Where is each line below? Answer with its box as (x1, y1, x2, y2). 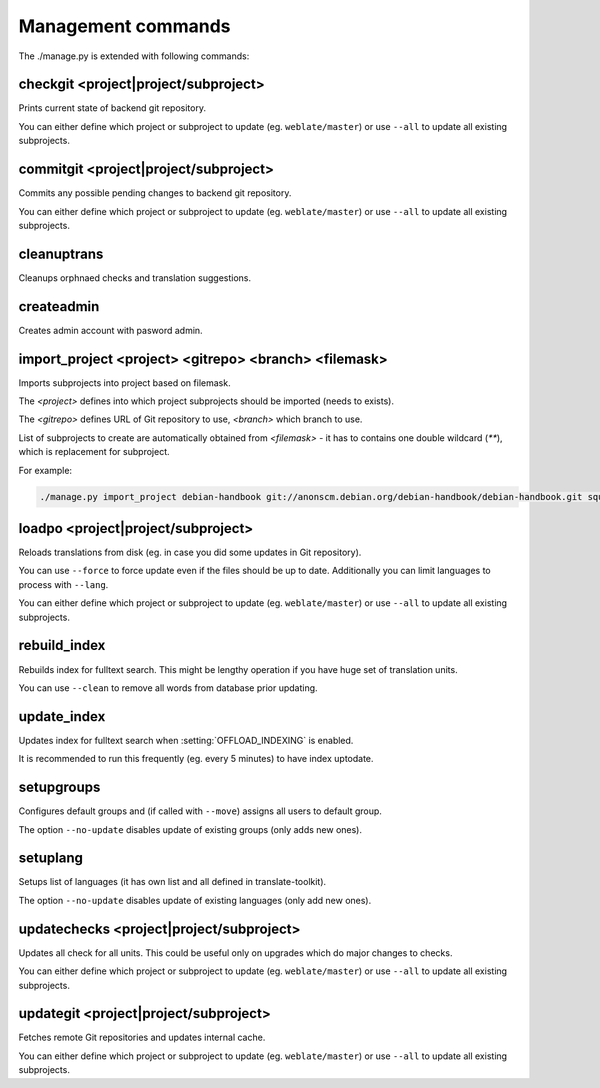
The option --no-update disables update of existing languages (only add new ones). (18, 894, 372, 906)
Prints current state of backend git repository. (18, 102, 207, 114)
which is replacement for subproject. (18, 446, 170, 458)
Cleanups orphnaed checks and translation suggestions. (18, 271, 252, 284)
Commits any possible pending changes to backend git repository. (18, 187, 292, 199)
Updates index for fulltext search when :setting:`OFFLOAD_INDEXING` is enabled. (18, 734, 354, 746)
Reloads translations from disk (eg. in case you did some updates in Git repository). (18, 546, 362, 559)
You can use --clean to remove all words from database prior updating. (18, 681, 319, 694)
